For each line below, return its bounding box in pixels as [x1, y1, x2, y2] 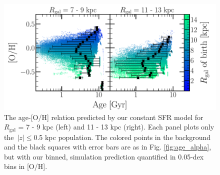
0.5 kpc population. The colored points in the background [33, 131, 211, 142]
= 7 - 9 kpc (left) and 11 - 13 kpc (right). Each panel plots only [18, 121, 214, 132]
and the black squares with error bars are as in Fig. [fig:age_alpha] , [4, 141, 211, 152]
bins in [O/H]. [4, 161, 47, 171]
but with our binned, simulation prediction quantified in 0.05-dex [4, 151, 204, 161]
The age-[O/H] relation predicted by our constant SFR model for [4, 111, 203, 122]
